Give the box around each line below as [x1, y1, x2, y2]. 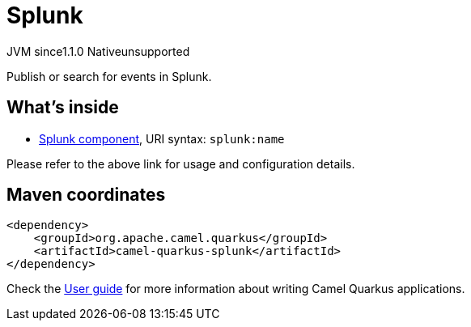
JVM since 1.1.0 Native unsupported [6, 44, 190, 58]
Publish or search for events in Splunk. [6, 69, 212, 83]
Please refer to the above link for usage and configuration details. [6, 156, 355, 171]
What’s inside [6, 97, 119, 118]
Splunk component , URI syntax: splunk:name [39, 131, 285, 146]
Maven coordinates [6, 185, 166, 206]
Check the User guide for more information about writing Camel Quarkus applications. [6, 282, 465, 296]
